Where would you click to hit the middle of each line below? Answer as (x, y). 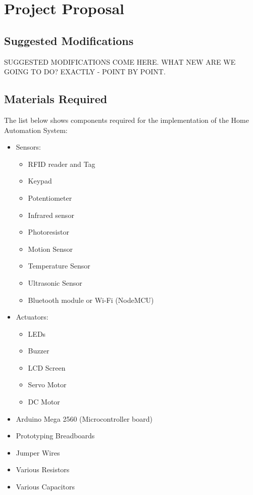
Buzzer (39, 351)
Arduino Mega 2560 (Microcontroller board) (84, 418)
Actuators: (32, 317)
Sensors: (28, 147)
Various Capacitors (45, 487)
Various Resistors (43, 469)
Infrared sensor (51, 215)
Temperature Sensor (59, 266)
